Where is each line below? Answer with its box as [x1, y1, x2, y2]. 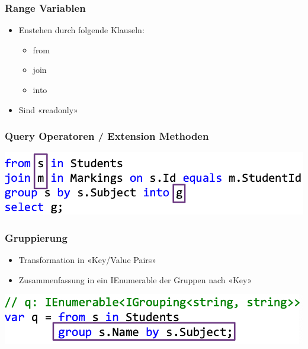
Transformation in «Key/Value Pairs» [18, 253, 157, 265]
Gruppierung [5, 230, 68, 245]
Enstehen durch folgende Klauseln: [18, 24, 145, 36]
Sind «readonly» [18, 103, 78, 116]
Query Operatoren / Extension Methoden [5, 129, 209, 143]
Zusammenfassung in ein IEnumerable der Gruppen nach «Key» [18, 273, 252, 286]
